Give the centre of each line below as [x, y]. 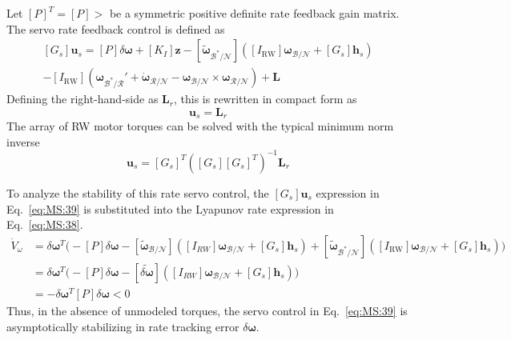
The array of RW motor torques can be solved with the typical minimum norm [200, 126]
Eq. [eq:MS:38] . [45, 224]
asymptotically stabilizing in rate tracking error [123, 326]
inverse [23, 141]
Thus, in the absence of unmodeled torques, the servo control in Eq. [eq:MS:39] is [207, 310]
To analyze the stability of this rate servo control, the [138, 192]
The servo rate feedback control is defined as [116, 28]
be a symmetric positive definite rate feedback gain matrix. [254, 13]
